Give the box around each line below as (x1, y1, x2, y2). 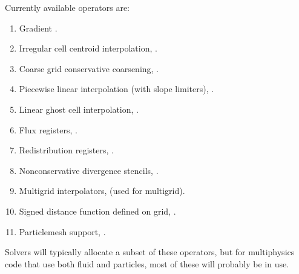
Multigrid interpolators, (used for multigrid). (19, 184, 185, 197)
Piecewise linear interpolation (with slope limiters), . (19, 82, 214, 95)
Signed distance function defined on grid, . (19, 204, 176, 217)
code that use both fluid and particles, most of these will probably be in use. (5, 257, 289, 270)
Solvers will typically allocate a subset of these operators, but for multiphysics (5, 246, 295, 258)
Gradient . (19, 21, 57, 34)
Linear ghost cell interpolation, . (19, 102, 139, 115)
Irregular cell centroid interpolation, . (19, 42, 157, 55)
